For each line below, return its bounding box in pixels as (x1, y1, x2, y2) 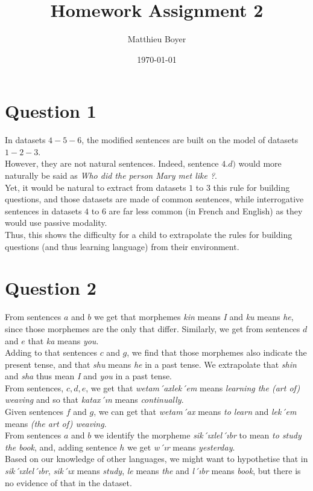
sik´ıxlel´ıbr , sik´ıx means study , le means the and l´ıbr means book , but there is (5, 464, 301, 477)
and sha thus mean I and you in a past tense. (5, 370, 172, 382)
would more (238, 157, 282, 170)
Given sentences (5, 405, 64, 418)
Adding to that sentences (5, 346, 97, 359)
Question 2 (5, 275, 96, 300)
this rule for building (213, 181, 290, 193)
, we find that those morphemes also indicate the (127, 346, 307, 359)
